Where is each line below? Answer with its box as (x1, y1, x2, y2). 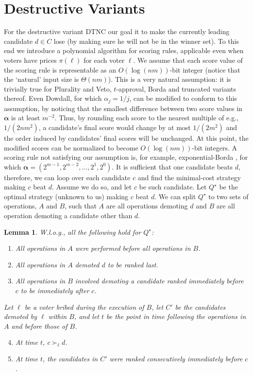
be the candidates (175, 301, 226, 312)
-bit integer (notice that (169, 64, 240, 75)
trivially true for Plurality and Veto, (4, 83, 112, 94)
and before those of (11, 320, 67, 331)
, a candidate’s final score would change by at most (38, 122, 191, 132)
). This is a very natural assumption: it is (108, 74, 231, 84)
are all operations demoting (106, 201, 188, 211)
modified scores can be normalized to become (4, 142, 138, 152)
